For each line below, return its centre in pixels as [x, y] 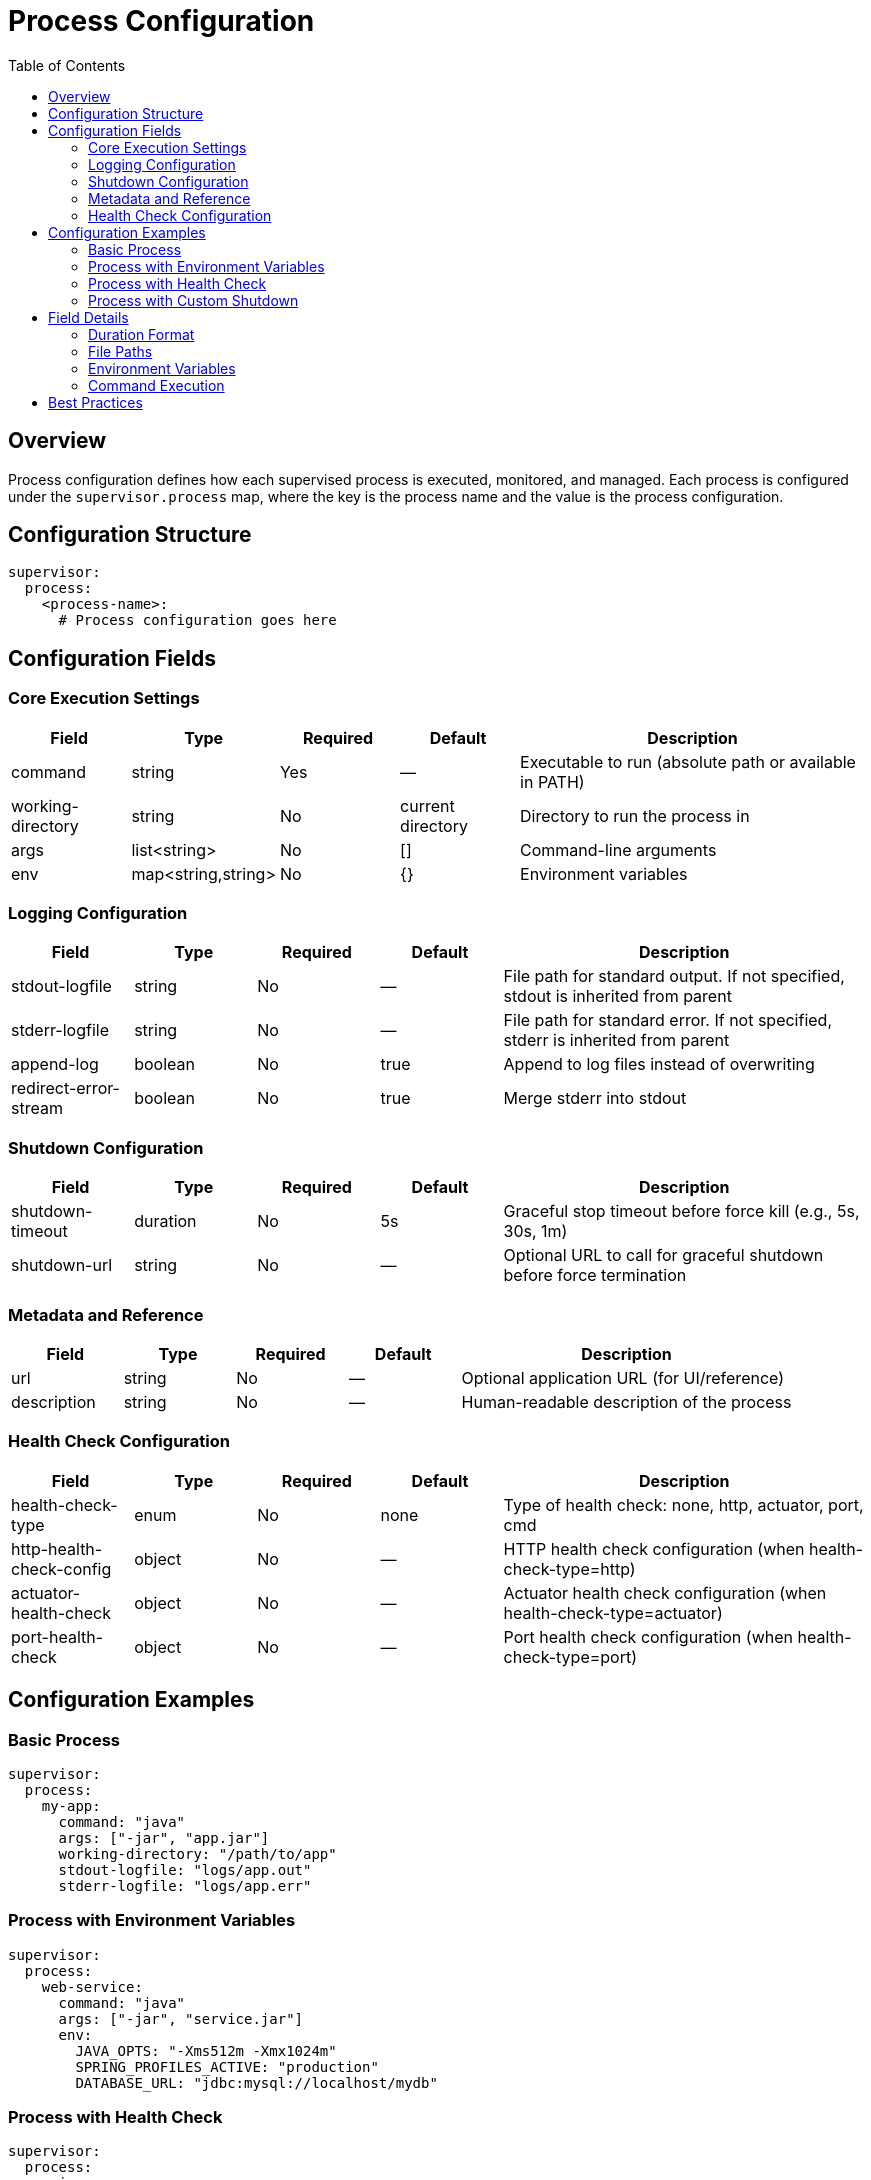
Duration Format [141, 334]
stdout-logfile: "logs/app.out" [185, 1869]
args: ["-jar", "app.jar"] [164, 1837]
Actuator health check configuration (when [665, 1592]
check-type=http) [569, 1568]
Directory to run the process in [635, 815]
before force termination [595, 1275]
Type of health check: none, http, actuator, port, [683, 1504]
